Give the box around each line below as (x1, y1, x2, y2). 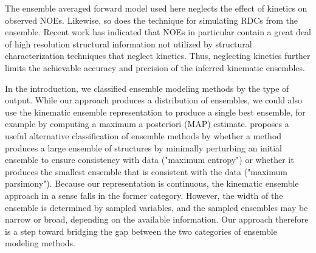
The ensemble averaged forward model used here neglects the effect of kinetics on (5, 2, 307, 14)
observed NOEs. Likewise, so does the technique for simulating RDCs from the (5, 13, 298, 26)
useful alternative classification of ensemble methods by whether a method (5, 129, 282, 142)
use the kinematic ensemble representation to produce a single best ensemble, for (5, 105, 306, 118)
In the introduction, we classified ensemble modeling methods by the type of (5, 81, 289, 94)
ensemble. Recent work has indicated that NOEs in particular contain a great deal (5, 26, 311, 38)
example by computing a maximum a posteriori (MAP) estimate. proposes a (5, 117, 289, 130)
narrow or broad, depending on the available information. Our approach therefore (5, 213, 309, 226)
